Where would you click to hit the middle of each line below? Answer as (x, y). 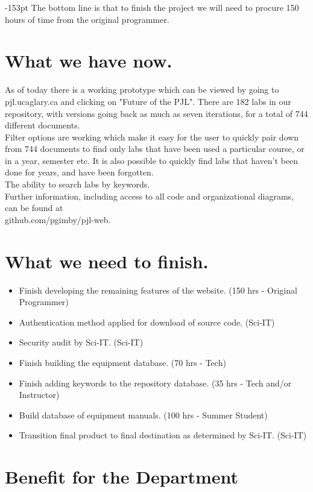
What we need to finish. (107, 261)
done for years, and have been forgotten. (79, 172)
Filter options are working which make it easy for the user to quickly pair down (152, 137)
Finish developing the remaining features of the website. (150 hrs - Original (158, 290)
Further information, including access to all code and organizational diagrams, (150, 196)
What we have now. (89, 61)
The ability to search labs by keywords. (77, 184)
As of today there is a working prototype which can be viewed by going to (142, 90)
